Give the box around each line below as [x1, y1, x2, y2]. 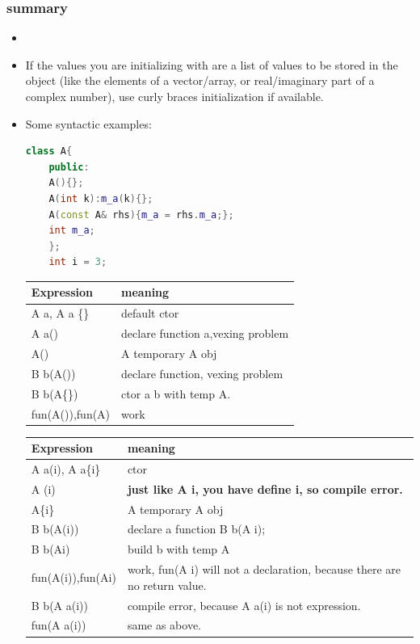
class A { [25, 145, 73, 158]
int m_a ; [48, 225, 95, 237]
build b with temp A [127, 541, 230, 558]
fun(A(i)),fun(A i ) [31, 568, 116, 585]
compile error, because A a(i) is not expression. [127, 596, 361, 613]
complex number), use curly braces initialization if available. [25, 88, 324, 104]
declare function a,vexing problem [121, 325, 289, 342]
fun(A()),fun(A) [31, 405, 111, 422]
